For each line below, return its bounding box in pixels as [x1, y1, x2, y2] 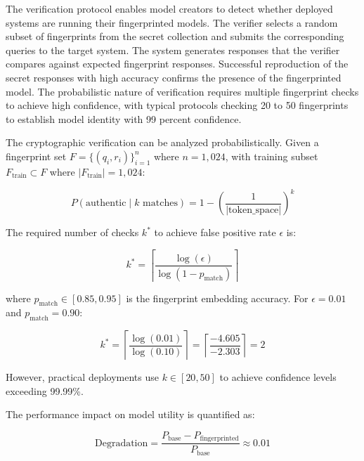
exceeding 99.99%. [6, 383, 84, 398]
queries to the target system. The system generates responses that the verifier [6, 42, 340, 57]
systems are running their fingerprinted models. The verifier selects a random [6, 15, 338, 30]
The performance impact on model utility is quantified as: [6, 407, 255, 422]
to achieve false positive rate [154, 225, 276, 240]
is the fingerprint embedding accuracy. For [126, 290, 308, 305]
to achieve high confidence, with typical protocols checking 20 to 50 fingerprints [6, 98, 349, 112]
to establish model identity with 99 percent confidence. [6, 111, 242, 126]
